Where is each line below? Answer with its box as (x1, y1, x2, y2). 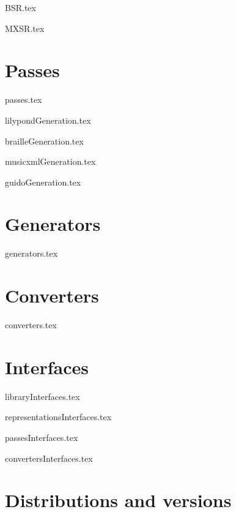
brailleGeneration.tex (5, 134, 84, 147)
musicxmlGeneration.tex (5, 155, 96, 168)
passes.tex (5, 93, 42, 106)
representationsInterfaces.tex (5, 410, 112, 423)
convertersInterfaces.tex (5, 451, 93, 464)
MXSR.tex (5, 21, 45, 34)
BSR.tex (5, 1, 36, 13)
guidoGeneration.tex (5, 175, 81, 188)
